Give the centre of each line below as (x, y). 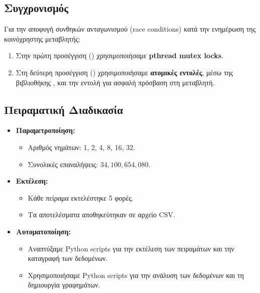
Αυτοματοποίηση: (43, 231)
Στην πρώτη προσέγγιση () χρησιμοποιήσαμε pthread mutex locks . (119, 55)
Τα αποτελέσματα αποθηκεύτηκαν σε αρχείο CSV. (102, 214)
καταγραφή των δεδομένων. (68, 258)
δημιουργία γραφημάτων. (64, 285)
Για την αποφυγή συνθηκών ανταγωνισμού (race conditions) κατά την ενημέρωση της (130, 29)
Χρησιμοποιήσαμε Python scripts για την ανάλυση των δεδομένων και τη (136, 275)
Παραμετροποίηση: (45, 130)
